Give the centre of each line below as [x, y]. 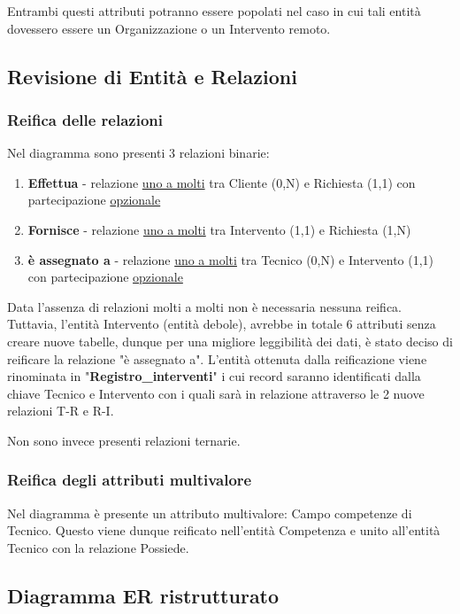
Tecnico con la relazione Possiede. [98, 547]
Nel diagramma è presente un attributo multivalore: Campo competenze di [210, 513]
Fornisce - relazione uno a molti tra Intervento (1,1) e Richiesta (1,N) [219, 229]
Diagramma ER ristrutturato [143, 595]
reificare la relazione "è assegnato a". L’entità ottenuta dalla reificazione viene [217, 358]
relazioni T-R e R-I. [61, 411]
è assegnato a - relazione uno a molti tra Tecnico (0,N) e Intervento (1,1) [231, 259]
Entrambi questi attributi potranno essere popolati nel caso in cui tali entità [214, 11]
